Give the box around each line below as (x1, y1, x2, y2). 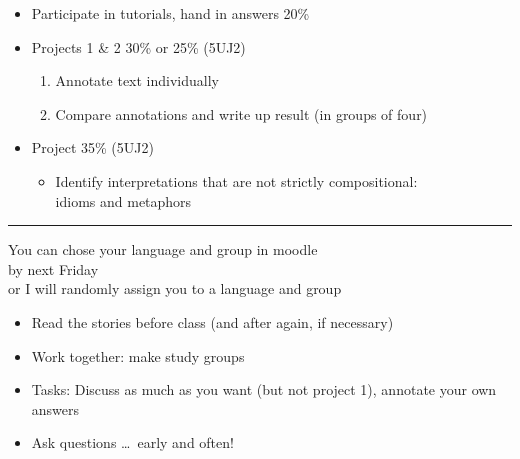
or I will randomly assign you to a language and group (8, 278, 342, 299)
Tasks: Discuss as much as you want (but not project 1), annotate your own (31, 379, 497, 400)
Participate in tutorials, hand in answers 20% (31, 3, 310, 23)
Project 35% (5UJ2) (31, 137, 154, 158)
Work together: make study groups (31, 345, 245, 366)
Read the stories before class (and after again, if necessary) (31, 311, 394, 332)
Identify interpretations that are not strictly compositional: (55, 170, 418, 191)
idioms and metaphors (55, 190, 192, 211)
